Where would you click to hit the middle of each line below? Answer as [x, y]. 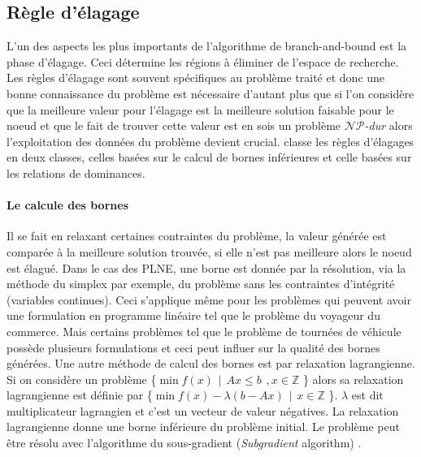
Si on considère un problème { [82, 379]
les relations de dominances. [76, 172]
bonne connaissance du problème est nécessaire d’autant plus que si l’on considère [210, 93]
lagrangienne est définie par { [80, 395]
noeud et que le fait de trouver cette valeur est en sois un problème [174, 125]
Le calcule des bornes [67, 205]
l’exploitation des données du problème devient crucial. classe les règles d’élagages [210, 141]
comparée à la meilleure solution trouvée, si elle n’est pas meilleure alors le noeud [209, 251]
